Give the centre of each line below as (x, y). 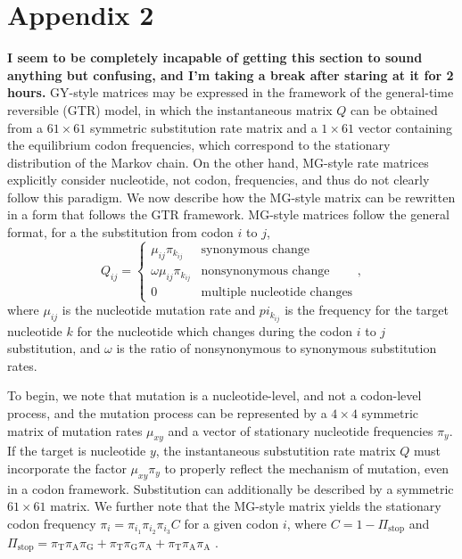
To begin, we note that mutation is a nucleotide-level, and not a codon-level (214, 395)
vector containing (405, 127)
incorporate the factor (67, 468)
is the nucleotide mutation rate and (159, 310)
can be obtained (394, 109)
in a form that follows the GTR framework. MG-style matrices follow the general (228, 214)
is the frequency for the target (367, 310)
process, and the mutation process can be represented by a (167, 412)
